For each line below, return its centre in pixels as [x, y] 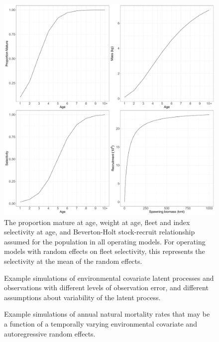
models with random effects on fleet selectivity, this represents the [105, 251]
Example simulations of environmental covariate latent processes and [109, 278]
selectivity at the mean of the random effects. [73, 261]
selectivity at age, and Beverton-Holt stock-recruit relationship [100, 232]
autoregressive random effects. [50, 333]
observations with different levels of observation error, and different [106, 287]
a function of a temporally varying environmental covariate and [101, 323]
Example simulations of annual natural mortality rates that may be [107, 314]
